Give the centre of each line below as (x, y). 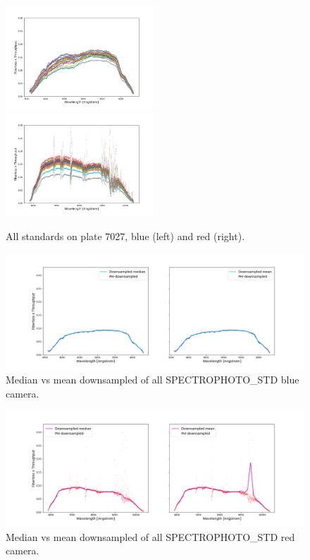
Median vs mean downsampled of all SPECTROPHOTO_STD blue (153, 379)
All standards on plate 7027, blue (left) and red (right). (125, 236)
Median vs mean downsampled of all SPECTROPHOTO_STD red (150, 536)
